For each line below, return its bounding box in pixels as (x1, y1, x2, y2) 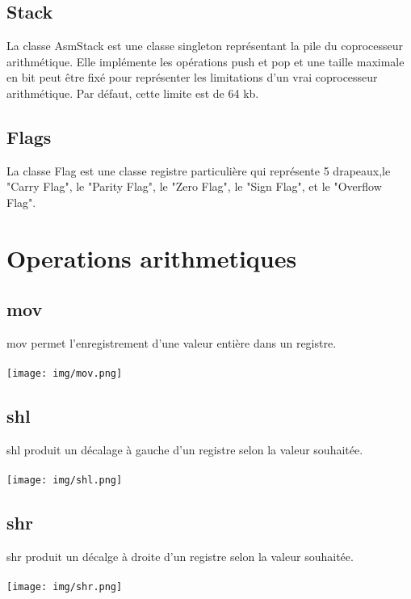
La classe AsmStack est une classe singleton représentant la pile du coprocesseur (6, 37, 404, 54)
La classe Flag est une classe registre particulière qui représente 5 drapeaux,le (6, 162, 391, 179)
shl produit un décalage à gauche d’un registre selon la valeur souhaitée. (6, 441, 363, 458)
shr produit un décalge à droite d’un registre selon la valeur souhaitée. (6, 548, 354, 565)
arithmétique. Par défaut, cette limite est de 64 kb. (6, 84, 259, 101)
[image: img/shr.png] (6, 581, 123, 593)
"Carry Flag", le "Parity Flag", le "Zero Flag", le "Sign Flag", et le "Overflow (6, 178, 382, 195)
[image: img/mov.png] (6, 368, 123, 380)
